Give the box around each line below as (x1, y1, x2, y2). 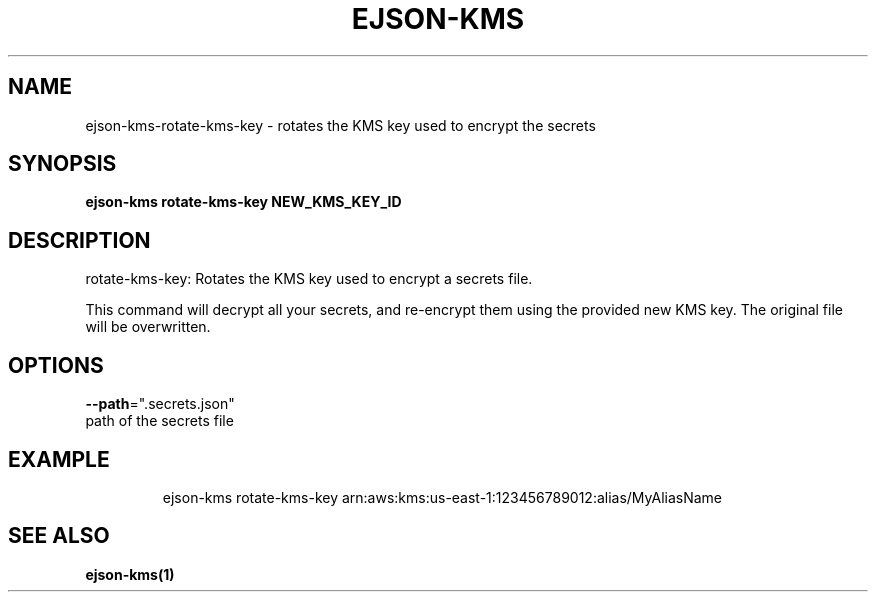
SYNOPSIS (8, 151, 117, 177)
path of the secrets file (85, 412, 234, 430)
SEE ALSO (8, 523, 110, 549)
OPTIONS (8, 352, 104, 378)
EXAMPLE (8, 446, 110, 472)
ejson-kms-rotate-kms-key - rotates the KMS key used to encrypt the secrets (85, 116, 596, 134)
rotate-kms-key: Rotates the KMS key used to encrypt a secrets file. (85, 270, 533, 288)
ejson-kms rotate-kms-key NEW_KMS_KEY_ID (85, 193, 402, 211)
